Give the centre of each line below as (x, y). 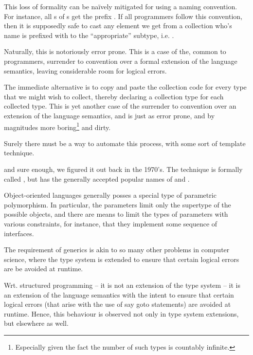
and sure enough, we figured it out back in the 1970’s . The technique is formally (123, 169)
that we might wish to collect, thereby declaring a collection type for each (114, 96)
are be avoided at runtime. (44, 269)
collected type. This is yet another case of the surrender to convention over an (120, 106)
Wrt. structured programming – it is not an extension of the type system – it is (122, 285)
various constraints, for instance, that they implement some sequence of (111, 223)
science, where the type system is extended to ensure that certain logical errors (122, 259)
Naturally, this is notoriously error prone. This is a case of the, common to (115, 51)
